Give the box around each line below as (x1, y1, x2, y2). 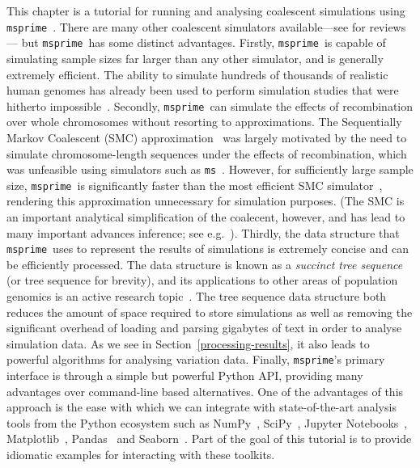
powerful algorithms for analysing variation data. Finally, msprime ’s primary (6, 351, 385, 368)
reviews (369, 18, 406, 35)
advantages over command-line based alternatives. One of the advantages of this (6, 382, 404, 399)
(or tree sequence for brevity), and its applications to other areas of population (6, 272, 398, 289)
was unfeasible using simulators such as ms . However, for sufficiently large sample (6, 161, 414, 178)
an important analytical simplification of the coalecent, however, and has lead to (6, 209, 405, 226)
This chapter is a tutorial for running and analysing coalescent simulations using (6, 2, 405, 19)
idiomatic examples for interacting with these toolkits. (6, 446, 275, 463)
